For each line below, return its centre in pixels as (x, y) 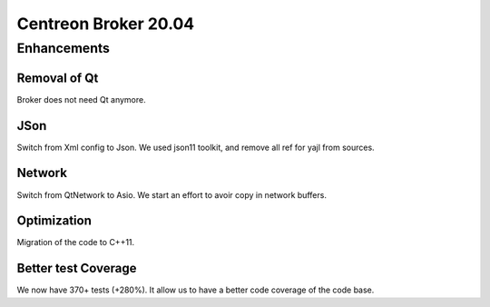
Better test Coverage (77, 268)
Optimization (54, 221)
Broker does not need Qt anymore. (81, 99)
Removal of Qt (58, 78)
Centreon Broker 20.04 (106, 24)
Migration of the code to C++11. (76, 243)
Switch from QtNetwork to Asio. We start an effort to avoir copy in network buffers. (171, 194)
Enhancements (64, 48)
